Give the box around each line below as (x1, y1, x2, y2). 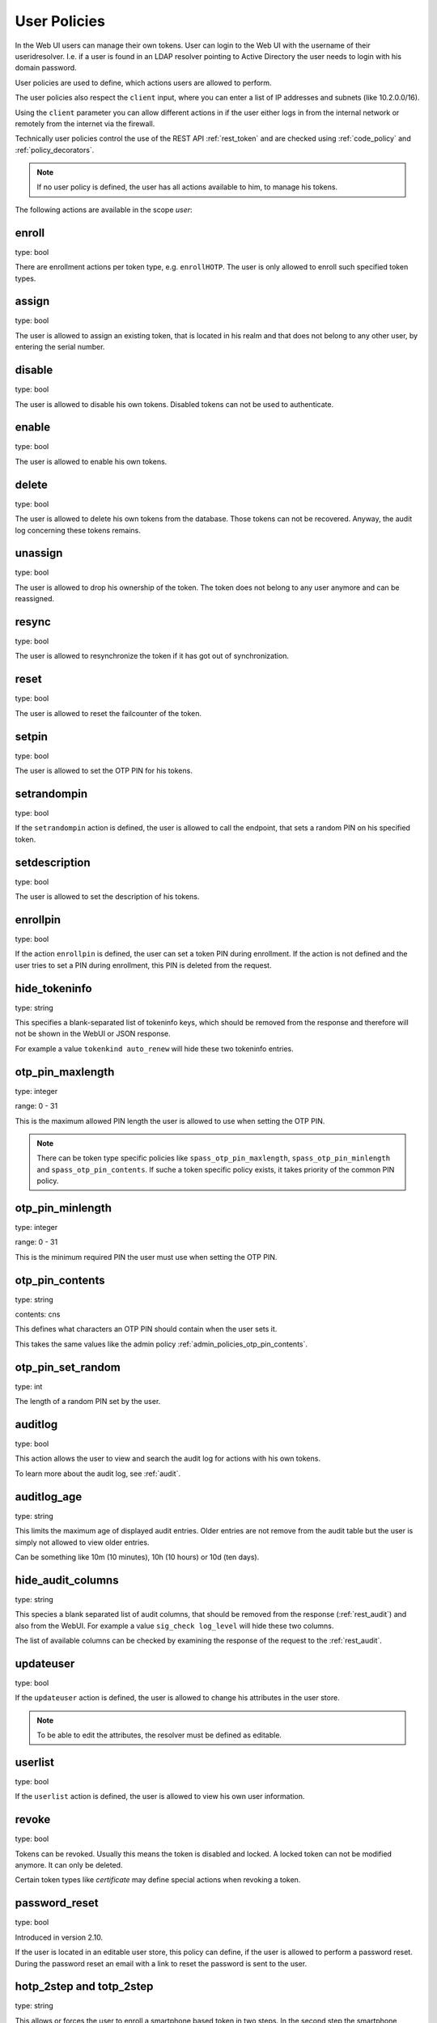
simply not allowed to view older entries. (15, 1537, 150, 1547)
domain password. (15, 63, 77, 73)
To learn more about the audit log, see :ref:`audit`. (15, 1469, 181, 1478)
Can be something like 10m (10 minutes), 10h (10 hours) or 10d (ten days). (15, 1552, 260, 1562)
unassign (15, 546, 63, 560)
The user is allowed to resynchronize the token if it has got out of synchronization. (15, 651, 290, 661)
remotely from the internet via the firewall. (15, 118, 155, 129)
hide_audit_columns (15, 1573, 119, 1587)
